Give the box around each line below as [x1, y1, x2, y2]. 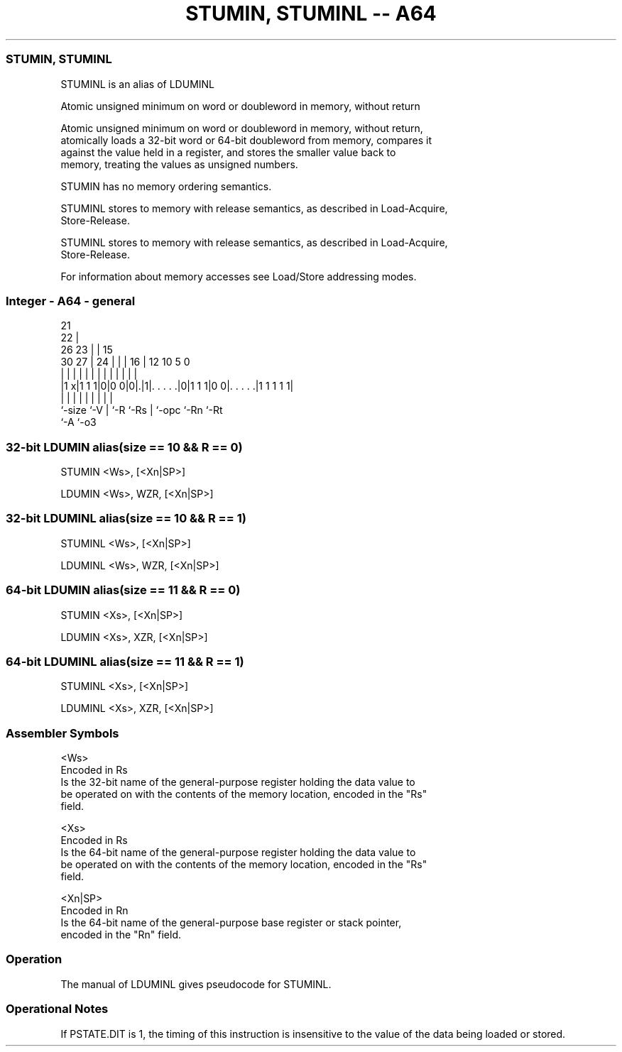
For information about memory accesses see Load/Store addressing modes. [60, 270, 417, 283]
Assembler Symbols [6, 725, 119, 740]
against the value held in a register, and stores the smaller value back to [60, 146, 396, 158]
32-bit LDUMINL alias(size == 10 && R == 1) [6, 511, 246, 526]
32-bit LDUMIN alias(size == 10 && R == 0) [6, 439, 243, 454]
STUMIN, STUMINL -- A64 [185, 1, 437, 26]
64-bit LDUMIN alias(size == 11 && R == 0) [6, 583, 241, 598]
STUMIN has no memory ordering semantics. [60, 180, 272, 192]
